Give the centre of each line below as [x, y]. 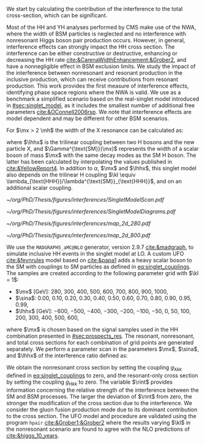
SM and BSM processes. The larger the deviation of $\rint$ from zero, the [99, 396]
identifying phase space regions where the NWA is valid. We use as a [94, 92]
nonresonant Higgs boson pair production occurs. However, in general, [96, 40]
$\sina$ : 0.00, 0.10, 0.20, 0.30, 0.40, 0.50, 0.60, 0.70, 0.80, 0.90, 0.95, [103, 298]
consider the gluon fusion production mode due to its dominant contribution [102, 409]
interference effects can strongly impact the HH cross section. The [91, 47]
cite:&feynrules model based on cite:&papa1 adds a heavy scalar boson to [99, 260]
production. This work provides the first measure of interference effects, [98, 86]
